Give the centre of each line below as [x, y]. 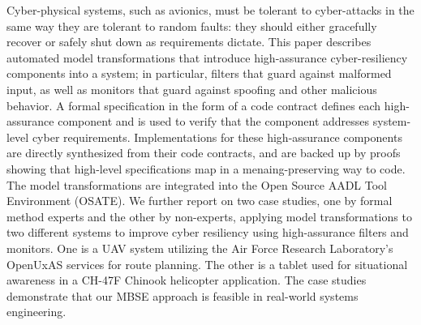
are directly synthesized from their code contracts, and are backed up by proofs [204, 153]
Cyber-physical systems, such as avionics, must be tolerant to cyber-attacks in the [210, 10]
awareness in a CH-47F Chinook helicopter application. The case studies [187, 280]
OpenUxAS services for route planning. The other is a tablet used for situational [207, 264]
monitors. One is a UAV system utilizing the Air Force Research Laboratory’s [200, 248]
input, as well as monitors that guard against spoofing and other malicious [192, 89]
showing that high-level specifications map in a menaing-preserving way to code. [206, 168]
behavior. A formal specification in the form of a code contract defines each [194, 105]
